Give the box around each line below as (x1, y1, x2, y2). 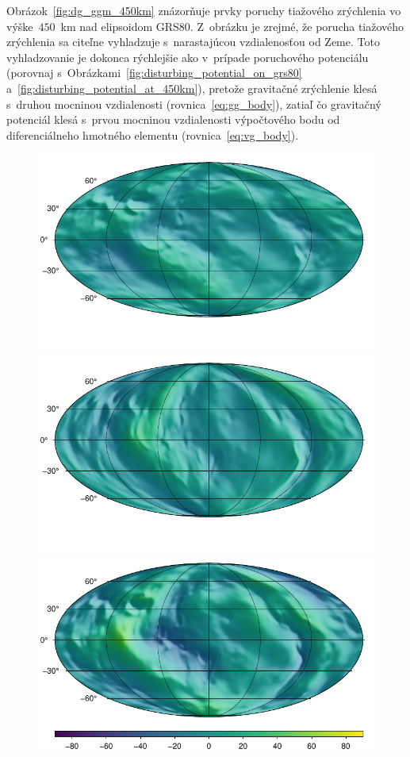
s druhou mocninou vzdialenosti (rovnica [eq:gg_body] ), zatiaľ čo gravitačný (6, 95, 381, 112)
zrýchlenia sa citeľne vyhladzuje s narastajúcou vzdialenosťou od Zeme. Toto (6, 33, 380, 50)
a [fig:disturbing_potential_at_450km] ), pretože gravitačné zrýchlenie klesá (6, 79, 377, 96)
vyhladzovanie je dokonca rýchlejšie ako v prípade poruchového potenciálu (6, 48, 369, 65)
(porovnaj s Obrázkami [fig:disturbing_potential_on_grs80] (6, 64, 302, 81)
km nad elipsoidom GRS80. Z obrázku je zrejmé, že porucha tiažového (60, 17, 404, 34)
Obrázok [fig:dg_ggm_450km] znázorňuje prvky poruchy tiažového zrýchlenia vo (6, 2, 401, 18)
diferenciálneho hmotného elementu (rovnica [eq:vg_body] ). (6, 126, 299, 143)
